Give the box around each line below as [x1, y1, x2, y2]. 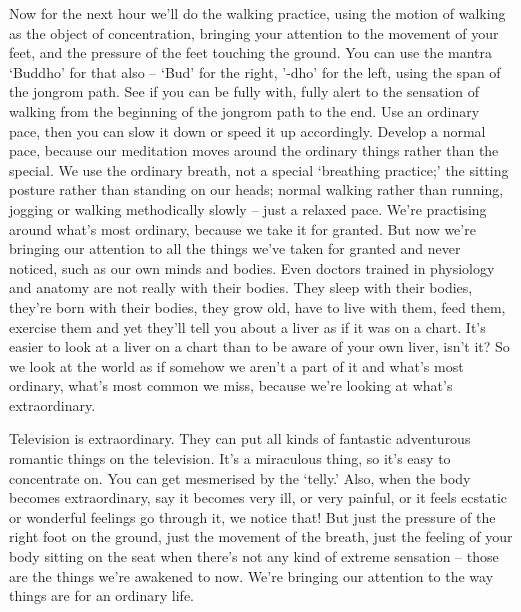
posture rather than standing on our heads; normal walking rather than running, [9, 179, 504, 200]
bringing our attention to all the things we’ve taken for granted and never [9, 238, 461, 259]
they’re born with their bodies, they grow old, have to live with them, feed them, [9, 296, 506, 317]
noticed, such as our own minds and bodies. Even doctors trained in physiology [9, 257, 495, 278]
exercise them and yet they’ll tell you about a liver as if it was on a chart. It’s [9, 316, 486, 337]
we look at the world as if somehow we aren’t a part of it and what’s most [9, 355, 464, 376]
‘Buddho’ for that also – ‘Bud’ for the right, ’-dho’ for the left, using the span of [9, 61, 501, 82]
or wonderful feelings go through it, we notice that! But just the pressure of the [9, 506, 496, 527]
